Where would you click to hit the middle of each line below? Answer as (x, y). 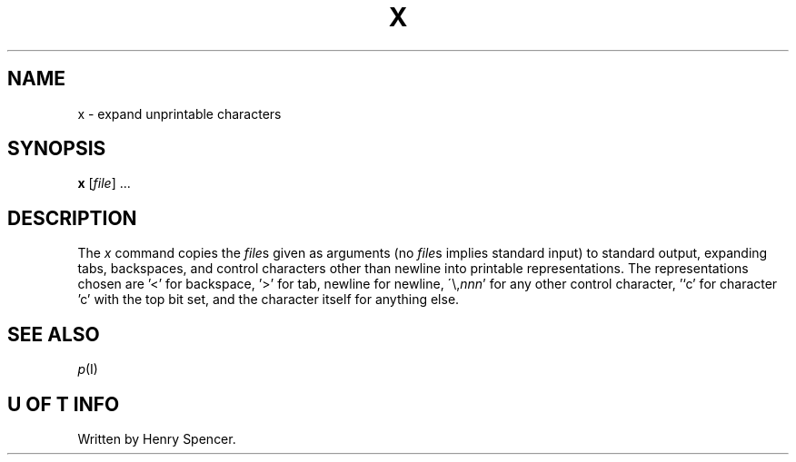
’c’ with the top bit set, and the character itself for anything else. (269, 300)
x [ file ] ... (104, 183)
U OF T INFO (64, 404)
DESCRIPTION (72, 218)
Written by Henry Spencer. (157, 438)
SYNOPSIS (57, 149)
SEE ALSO (54, 334)
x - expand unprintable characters (179, 113)
